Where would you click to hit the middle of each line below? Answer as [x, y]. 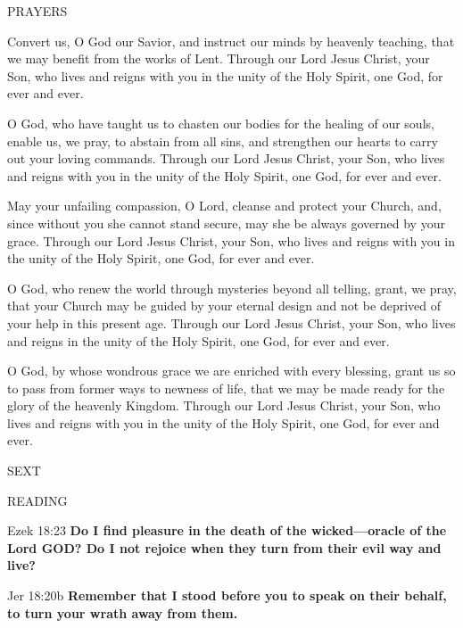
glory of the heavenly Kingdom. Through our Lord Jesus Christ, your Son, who [224, 405]
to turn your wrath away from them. [123, 612]
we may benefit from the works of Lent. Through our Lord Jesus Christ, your [219, 58]
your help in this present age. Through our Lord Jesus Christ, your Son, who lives [231, 322]
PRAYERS [37, 11]
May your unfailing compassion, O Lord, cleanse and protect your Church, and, [224, 206]
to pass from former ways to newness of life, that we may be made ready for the [226, 388]
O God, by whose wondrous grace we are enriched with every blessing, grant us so [231, 371]
